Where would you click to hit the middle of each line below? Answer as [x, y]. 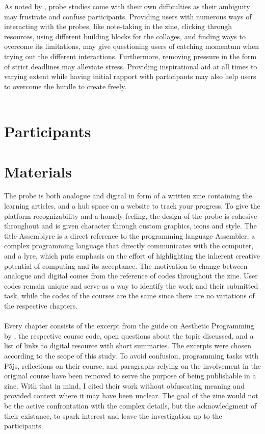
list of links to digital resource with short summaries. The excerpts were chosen [128, 346]
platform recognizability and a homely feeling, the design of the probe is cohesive [131, 215]
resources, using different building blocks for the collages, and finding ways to [125, 36]
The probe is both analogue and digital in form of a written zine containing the [128, 196]
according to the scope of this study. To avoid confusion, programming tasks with [131, 355]
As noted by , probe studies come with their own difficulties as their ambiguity [127, 6]
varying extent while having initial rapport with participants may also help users [130, 76]
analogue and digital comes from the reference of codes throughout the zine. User [131, 276]
